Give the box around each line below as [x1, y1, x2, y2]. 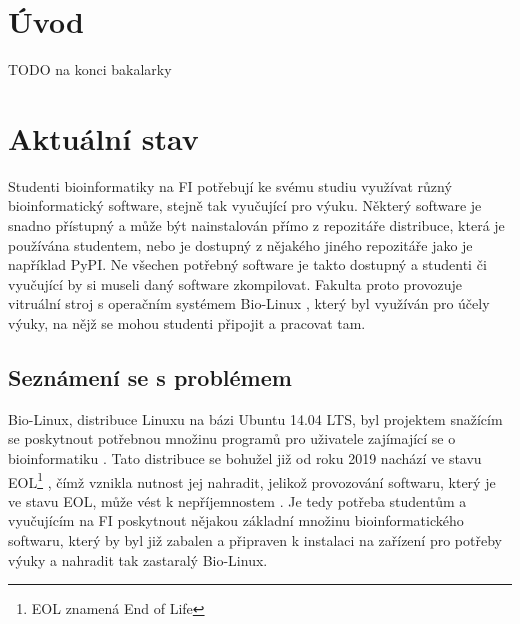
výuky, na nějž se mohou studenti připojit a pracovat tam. [8, 313, 366, 333]
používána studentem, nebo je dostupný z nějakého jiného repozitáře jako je [8, 234, 473, 255]
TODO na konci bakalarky [8, 59, 172, 80]
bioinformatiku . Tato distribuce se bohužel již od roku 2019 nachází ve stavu [8, 447, 482, 468]
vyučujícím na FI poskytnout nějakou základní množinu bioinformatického [8, 510, 464, 531]
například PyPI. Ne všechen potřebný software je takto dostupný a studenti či [8, 254, 487, 275]
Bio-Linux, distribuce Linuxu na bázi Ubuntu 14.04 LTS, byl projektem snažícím [8, 408, 503, 429]
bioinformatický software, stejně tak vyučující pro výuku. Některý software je [8, 195, 482, 216]
